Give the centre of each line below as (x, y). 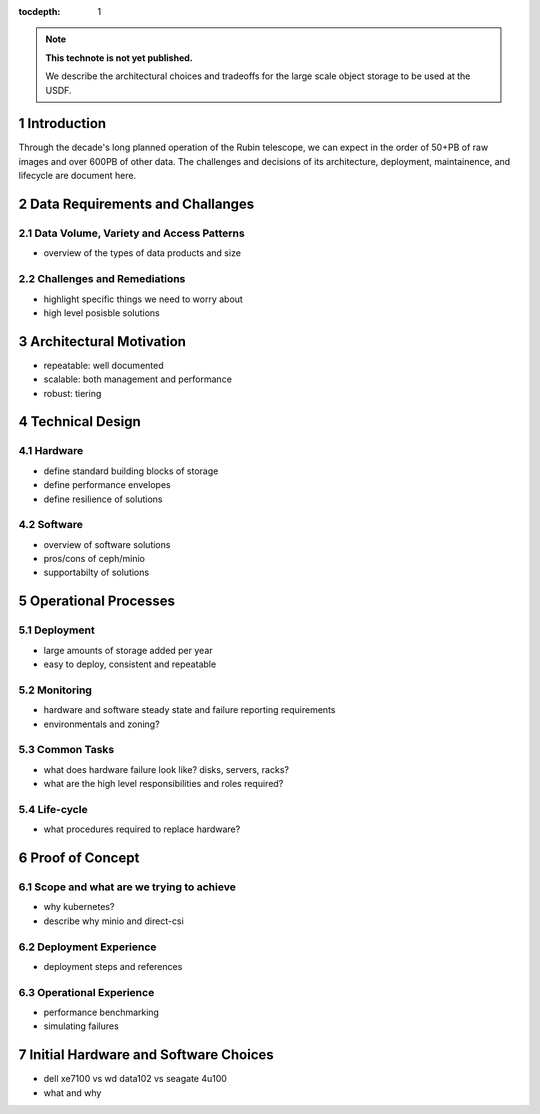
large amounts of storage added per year (128, 650)
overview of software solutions (107, 544)
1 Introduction (62, 123)
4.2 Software (51, 525)
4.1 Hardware (51, 451)
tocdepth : (39, 11)
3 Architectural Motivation (102, 341)
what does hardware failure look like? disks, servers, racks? (166, 769)
